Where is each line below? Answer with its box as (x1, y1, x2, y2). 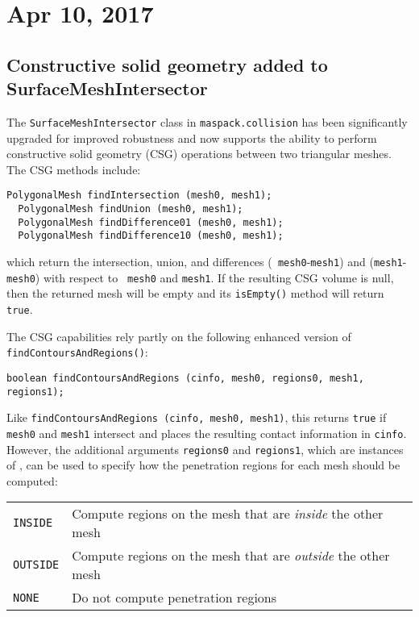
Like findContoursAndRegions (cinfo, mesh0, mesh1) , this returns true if (6, 409, 387, 426)
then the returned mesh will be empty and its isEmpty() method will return (6, 285, 384, 302)
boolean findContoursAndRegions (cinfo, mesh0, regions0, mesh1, (6, 372, 364, 384)
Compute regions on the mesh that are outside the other (72, 546, 390, 565)
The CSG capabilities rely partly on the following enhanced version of (6, 327, 351, 344)
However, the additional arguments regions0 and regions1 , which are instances (6, 440, 404, 457)
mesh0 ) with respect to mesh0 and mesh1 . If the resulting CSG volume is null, (6, 269, 394, 286)
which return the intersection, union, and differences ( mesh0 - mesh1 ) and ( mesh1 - (6, 253, 407, 270)
